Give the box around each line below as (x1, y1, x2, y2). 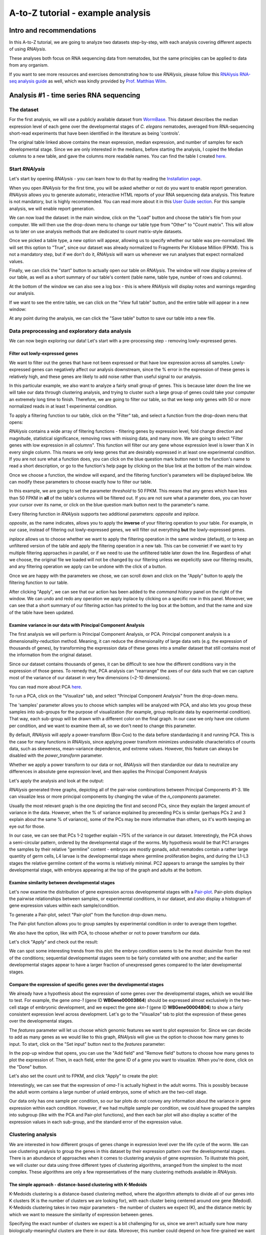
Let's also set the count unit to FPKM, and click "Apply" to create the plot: (9, 1073, 159, 1079)
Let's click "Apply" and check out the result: (9, 939, 99, 945)
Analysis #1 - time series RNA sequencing (9, 91, 140, 99)
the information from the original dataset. (9, 652, 93, 658)
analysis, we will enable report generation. (9, 206, 95, 211)
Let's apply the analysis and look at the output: (9, 778, 104, 783)
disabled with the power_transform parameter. (9, 752, 103, 758)
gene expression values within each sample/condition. (9, 903, 120, 908)
